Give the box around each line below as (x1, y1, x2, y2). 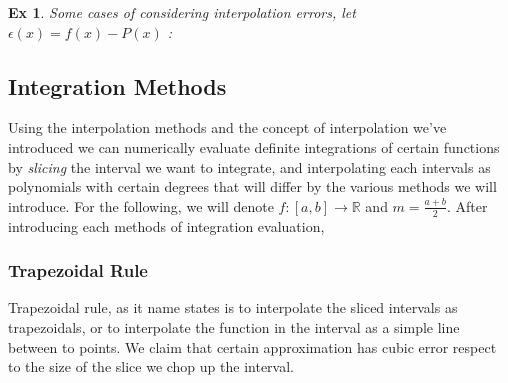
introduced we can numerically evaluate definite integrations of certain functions (8, 136, 500, 157)
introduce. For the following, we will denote (8, 195, 274, 216)
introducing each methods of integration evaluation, (8, 215, 325, 236)
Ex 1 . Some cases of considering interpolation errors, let (8, 2, 356, 22)
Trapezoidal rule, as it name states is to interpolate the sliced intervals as (8, 297, 458, 318)
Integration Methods (8, 70, 227, 101)
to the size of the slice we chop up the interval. (8, 356, 294, 377)
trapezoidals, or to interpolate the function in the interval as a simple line (8, 317, 460, 337)
